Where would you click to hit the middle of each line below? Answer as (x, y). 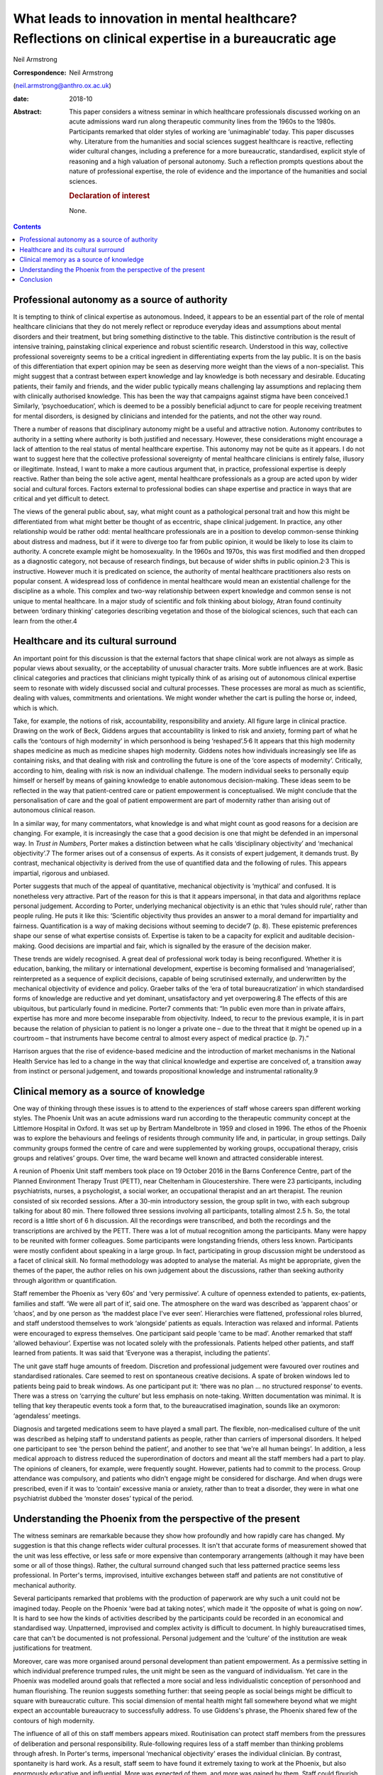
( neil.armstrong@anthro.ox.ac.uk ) (62, 86)
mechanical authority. (45, 1585)
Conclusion (36, 280)
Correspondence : (40, 72)
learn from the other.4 (45, 621)
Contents (27, 226)
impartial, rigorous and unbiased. (61, 873)
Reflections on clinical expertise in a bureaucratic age (175, 38)
